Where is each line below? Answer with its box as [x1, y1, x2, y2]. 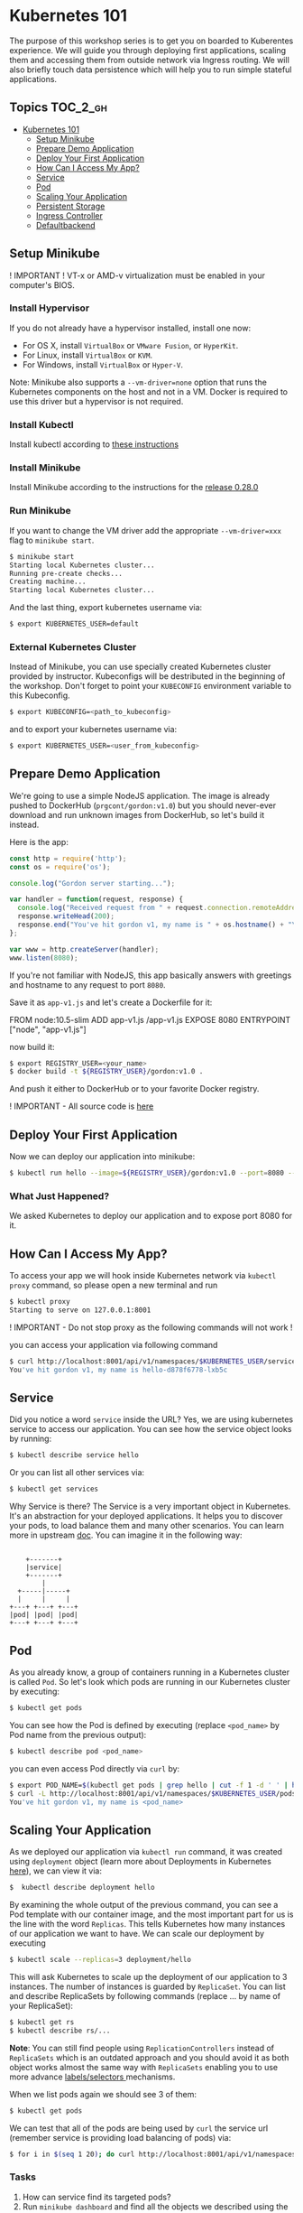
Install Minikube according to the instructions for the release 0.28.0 [9, 482, 259, 493]
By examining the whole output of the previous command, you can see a [9, 1900, 279, 1911]
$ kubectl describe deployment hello [9, 1883, 155, 1892]
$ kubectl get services [9, 1484, 99, 1494]
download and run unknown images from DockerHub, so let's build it [9, 809, 265, 820]
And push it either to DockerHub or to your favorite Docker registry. [9, 1083, 260, 1094]
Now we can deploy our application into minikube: [9, 1151, 196, 1162]
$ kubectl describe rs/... [9, 2026, 111, 2035]
